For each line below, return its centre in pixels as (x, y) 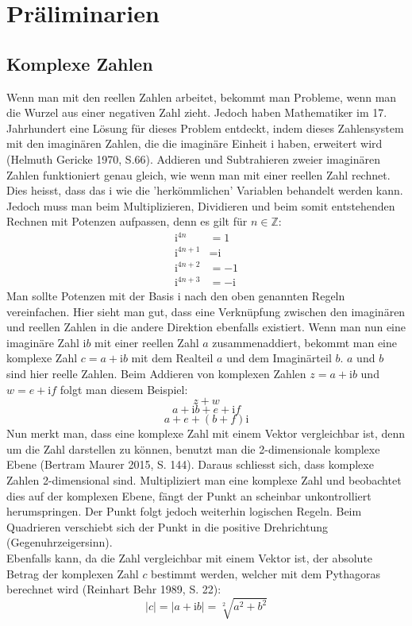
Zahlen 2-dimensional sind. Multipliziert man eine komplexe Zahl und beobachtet (204, 479)
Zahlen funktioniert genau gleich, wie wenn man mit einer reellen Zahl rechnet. (198, 174)
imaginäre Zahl (43, 342)
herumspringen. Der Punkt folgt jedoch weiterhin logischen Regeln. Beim (184, 511)
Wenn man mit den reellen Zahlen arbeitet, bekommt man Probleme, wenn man (202, 97)
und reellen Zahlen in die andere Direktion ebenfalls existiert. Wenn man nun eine (206, 327)
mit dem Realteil (172, 358)
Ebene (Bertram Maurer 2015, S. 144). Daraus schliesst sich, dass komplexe (190, 464)
